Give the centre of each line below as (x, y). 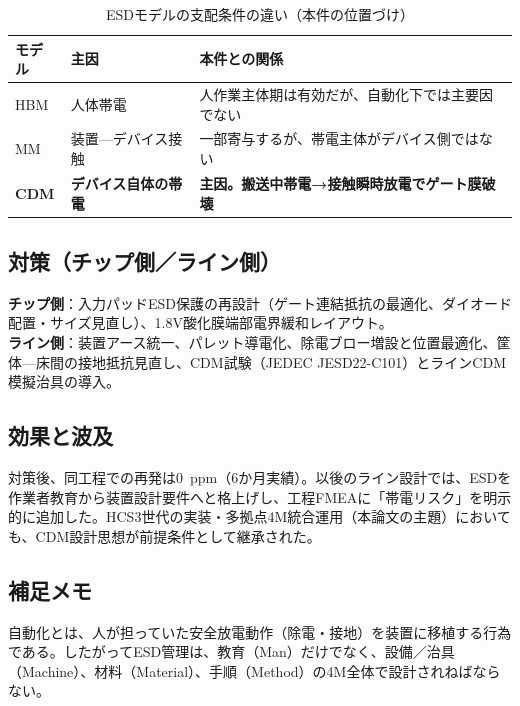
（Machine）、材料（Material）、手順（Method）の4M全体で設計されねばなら (254, 670)
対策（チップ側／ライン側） (144, 260)
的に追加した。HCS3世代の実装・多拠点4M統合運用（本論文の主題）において (259, 516)
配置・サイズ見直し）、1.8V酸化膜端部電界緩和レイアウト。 (200, 322)
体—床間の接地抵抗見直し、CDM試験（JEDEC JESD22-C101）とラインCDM (257, 361)
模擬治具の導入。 (64, 381)
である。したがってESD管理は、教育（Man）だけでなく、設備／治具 (231, 651)
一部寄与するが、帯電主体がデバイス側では (339, 138)
